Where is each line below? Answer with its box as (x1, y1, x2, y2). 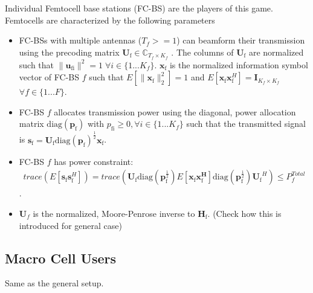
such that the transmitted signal (186, 117, 306, 130)
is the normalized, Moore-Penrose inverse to (33, 207, 195, 219)
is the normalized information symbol (169, 58, 308, 71)
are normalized (248, 45, 304, 58)
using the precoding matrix (19, 45, 120, 58)
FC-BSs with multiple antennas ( (19, 34, 142, 47)
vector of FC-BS (19, 71, 79, 83)
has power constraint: (54, 155, 134, 167)
